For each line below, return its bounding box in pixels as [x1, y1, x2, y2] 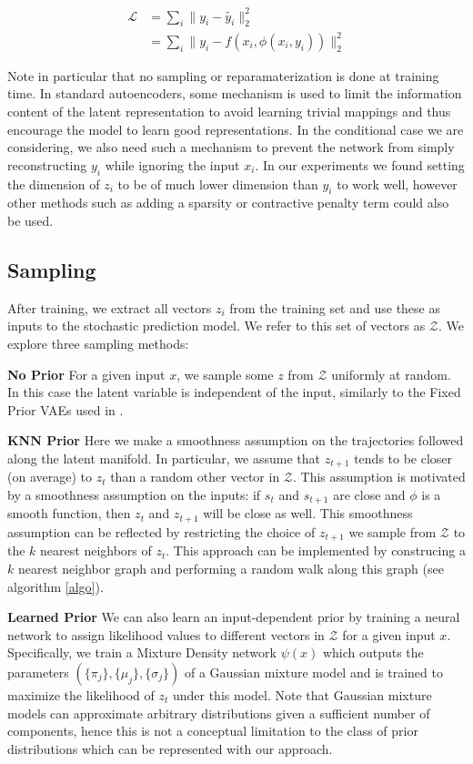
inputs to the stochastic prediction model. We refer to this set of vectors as [7, 316, 426, 335]
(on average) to [7, 467, 92, 486]
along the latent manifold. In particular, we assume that [7, 448, 321, 467]
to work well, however [337, 174, 458, 193]
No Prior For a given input [7, 364, 166, 383]
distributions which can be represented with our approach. [7, 739, 333, 758]
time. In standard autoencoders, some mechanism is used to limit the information [7, 84, 462, 103]
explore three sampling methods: [7, 334, 189, 352]
